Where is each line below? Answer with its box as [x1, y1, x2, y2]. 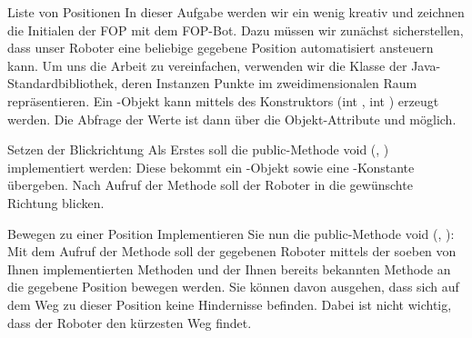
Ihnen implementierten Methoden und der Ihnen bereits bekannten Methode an [7, 259, 451, 278]
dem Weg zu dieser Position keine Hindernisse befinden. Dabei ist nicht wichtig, [7, 294, 452, 313]
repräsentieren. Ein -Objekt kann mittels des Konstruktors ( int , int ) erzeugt [7, 91, 439, 110]
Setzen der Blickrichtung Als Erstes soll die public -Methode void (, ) [7, 140, 389, 159]
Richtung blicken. [7, 193, 105, 212]
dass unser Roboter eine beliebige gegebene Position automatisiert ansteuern [7, 38, 434, 57]
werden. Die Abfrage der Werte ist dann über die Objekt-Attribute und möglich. [7, 109, 457, 128]
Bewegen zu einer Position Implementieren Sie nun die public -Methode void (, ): [7, 224, 455, 243]
